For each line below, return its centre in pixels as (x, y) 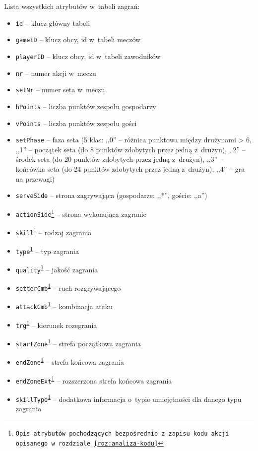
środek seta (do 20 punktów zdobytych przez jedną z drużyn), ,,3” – (119, 159)
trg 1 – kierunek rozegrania (56, 324)
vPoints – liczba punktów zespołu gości (76, 123)
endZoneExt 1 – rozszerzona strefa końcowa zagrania (94, 380)
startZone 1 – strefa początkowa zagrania (78, 343)
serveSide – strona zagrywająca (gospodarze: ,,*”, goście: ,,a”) (111, 195)
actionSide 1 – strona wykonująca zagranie (81, 213)
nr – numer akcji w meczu (56, 73)
